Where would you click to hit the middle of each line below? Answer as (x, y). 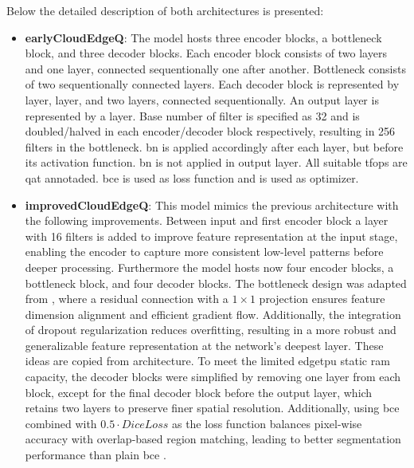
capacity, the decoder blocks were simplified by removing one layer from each (213, 377)
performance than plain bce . (96, 455)
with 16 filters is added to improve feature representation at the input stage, (211, 236)
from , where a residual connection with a (127, 299)
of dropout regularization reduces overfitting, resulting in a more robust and (211, 330)
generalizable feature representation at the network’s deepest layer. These (204, 345)
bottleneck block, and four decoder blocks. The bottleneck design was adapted (216, 283)
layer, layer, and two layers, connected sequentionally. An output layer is (202, 99)
